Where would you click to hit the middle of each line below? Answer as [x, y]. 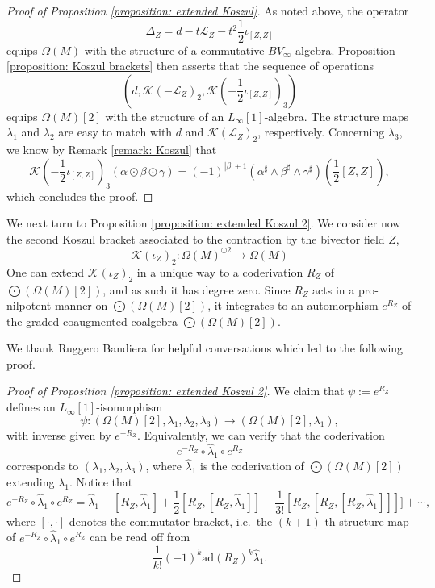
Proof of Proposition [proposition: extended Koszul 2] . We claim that [176, 391]
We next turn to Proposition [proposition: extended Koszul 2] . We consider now [204, 223]
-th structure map [365, 521]
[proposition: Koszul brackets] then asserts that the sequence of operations [190, 66]
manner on [81, 305]
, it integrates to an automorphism [293, 305]
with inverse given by [59, 434]
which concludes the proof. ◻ [80, 196]
